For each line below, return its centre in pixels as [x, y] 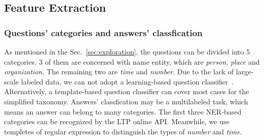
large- [245, 72]
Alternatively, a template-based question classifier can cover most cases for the [127, 91]
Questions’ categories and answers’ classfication [103, 32]
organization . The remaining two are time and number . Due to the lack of [119, 72]
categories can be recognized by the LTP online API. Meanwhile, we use [117, 121]
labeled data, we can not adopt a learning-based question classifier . [127, 81]
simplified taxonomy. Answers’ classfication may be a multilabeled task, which [126, 101]
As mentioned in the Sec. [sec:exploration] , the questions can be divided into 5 [127, 51]
